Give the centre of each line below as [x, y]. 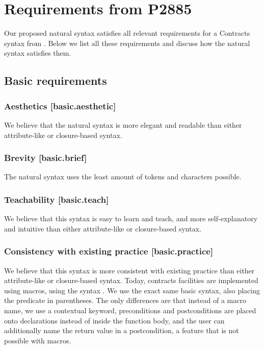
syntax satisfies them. [38, 53]
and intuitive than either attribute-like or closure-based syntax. [103, 228]
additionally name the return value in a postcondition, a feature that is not [122, 330]
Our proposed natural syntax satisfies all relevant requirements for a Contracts [127, 33]
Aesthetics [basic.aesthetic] [60, 106]
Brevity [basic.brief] [46, 158]
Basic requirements [56, 80]
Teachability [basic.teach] [57, 199]
